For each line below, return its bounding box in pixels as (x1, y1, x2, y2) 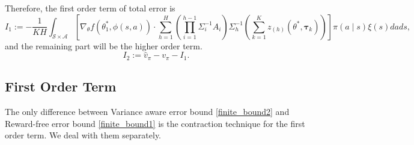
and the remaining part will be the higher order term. (5, 39, 202, 52)
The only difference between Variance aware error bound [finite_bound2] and (5, 105, 290, 118)
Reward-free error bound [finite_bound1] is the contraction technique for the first (5, 117, 305, 129)
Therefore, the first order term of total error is (5, 2, 175, 14)
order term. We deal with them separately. (5, 129, 162, 141)
